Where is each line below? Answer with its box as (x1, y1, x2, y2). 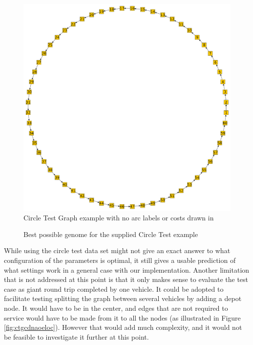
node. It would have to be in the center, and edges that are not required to (4, 302, 228, 313)
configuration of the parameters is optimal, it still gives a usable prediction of (4, 255, 236, 265)
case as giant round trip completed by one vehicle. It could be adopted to (4, 283, 224, 294)
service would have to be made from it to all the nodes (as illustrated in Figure (4, 312, 241, 323)
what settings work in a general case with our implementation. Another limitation (4, 264, 250, 275)
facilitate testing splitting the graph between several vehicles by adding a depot (4, 293, 242, 303)
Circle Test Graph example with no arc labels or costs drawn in (23, 213, 214, 223)
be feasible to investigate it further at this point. (4, 331, 149, 342)
